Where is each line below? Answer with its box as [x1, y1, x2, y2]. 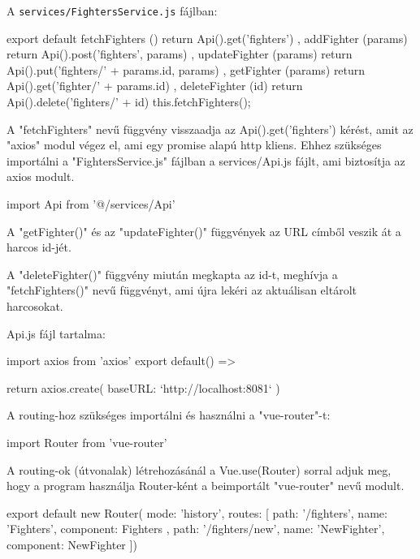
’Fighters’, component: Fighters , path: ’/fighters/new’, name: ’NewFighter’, [6, 520, 385, 537]
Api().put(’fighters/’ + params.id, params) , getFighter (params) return [6, 61, 366, 78]
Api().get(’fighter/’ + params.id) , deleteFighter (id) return [6, 77, 303, 94]
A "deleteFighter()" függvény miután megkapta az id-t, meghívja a [6, 265, 338, 282]
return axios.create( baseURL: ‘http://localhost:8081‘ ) [6, 379, 280, 396]
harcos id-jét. [6, 239, 71, 256]
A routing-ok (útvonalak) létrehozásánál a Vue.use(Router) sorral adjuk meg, [6, 461, 392, 478]
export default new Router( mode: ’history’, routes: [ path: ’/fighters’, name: [6, 504, 388, 521]
